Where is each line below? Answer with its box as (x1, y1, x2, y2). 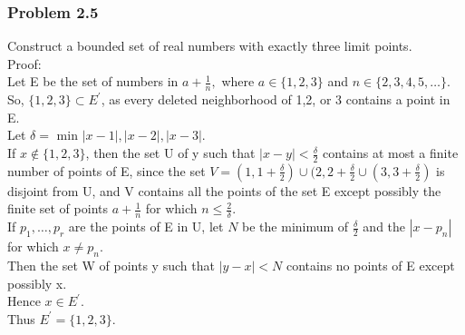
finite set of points (7, 199, 108, 218)
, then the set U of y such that (85, 143, 256, 163)
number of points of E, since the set (7, 161, 206, 180)
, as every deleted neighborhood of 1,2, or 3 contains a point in (101, 90, 450, 109)
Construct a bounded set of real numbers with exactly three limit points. (7, 36, 412, 55)
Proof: (7, 54, 42, 73)
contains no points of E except (286, 256, 455, 275)
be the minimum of (242, 217, 349, 236)
